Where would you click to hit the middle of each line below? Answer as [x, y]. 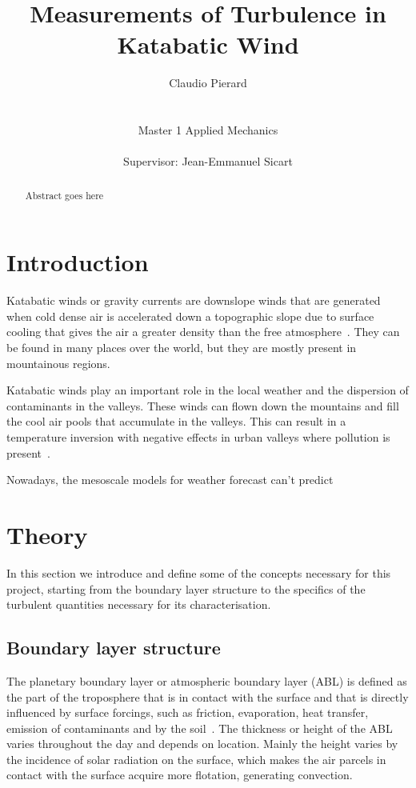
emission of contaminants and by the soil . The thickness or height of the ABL [200, 728]
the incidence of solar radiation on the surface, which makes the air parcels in [196, 759]
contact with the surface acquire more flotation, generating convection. [180, 775]
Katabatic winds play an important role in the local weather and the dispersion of [208, 390]
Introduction [78, 262]
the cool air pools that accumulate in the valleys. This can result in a [176, 421]
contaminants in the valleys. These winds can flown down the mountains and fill [203, 405]
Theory [47, 534]
